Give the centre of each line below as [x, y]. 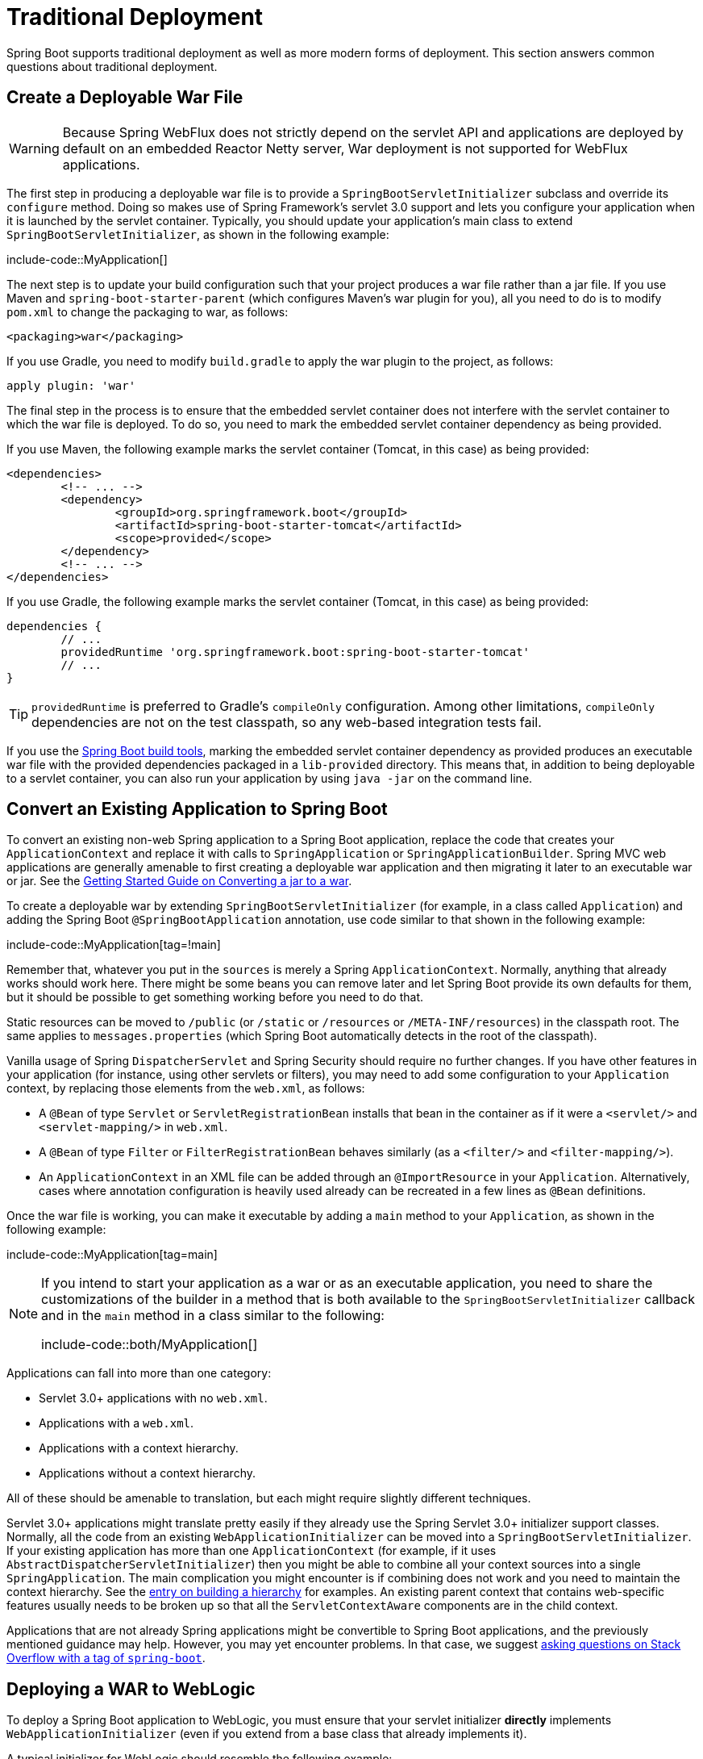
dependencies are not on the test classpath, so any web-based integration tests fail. [287, 722]
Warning [34, 148]
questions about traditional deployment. [112, 66]
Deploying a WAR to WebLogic [131, 1689]
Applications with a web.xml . [116, 1423]
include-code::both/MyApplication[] [150, 1345]
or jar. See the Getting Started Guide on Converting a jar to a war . [179, 881]
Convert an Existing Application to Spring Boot [197, 809]
